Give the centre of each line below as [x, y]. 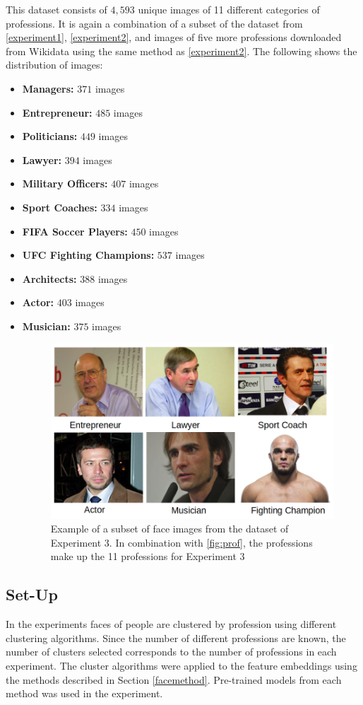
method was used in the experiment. [84, 693]
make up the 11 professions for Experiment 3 [148, 556]
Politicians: [50, 136]
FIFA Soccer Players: [75, 231]
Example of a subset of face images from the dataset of [169, 529]
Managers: [48, 88]
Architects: [49, 278]
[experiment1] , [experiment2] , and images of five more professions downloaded [174, 37]
